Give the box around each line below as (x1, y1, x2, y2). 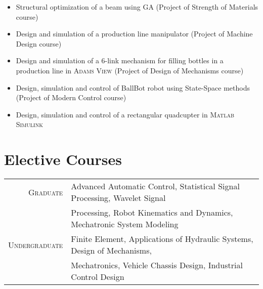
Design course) (16, 38, 62, 49)
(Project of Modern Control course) (16, 92, 126, 103)
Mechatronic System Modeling (71, 218, 179, 230)
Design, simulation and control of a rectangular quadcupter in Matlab (16, 109, 234, 119)
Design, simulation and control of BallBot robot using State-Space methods (16, 82, 250, 93)
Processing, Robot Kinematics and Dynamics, (71, 207, 233, 219)
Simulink (16, 119, 43, 130)
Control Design (71, 271, 124, 283)
